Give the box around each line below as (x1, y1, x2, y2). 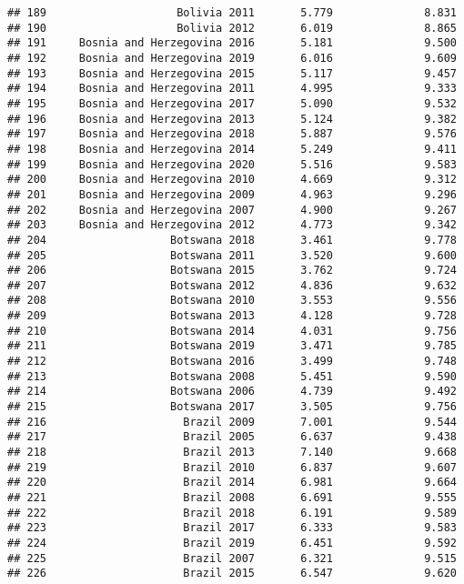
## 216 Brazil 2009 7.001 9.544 (7, 415, 457, 428)
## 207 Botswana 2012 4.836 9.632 (7, 278, 457, 292)
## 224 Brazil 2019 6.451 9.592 (7, 536, 457, 549)
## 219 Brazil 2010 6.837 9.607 (7, 460, 457, 474)
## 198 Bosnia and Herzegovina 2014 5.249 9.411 (7, 142, 457, 156)
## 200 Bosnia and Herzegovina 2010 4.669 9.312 (7, 173, 457, 186)
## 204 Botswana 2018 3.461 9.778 (7, 233, 457, 247)
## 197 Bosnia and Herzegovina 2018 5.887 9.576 (7, 127, 457, 141)
